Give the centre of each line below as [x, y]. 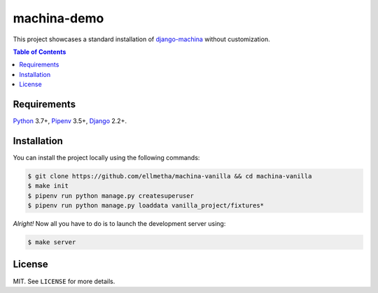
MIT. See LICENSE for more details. [64, 281]
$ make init [48, 186]
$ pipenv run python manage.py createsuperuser [111, 195]
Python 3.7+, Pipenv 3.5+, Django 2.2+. [70, 121]
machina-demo [58, 18]
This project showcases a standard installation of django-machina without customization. [141, 39]
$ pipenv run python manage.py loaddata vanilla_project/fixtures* [146, 206]
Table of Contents [40, 52]
